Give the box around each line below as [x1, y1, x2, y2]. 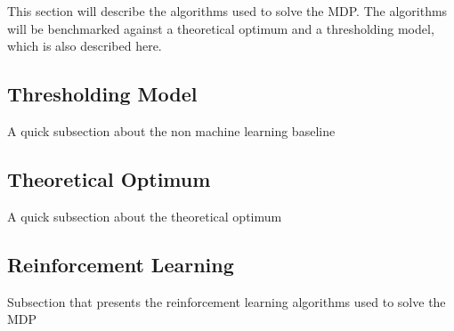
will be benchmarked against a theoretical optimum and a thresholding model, [7, 19, 434, 37]
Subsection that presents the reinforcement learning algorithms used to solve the [7, 292, 446, 311]
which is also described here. [7, 36, 162, 55]
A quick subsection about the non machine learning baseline [7, 121, 336, 140]
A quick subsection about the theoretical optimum [7, 206, 282, 225]
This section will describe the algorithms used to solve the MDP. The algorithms [7, 2, 448, 20]
